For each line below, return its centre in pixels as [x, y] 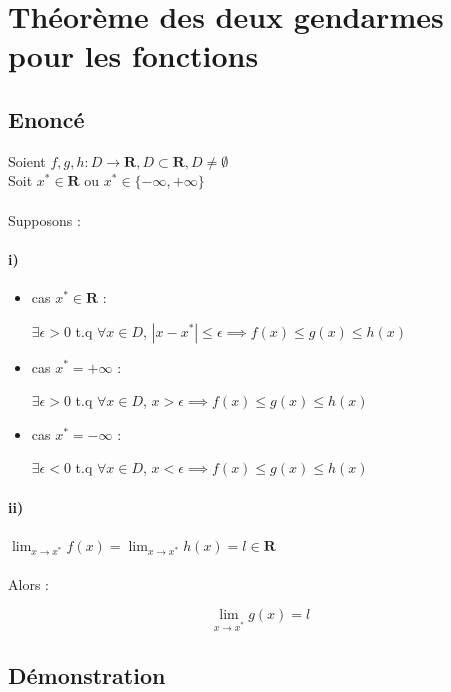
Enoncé [46, 118]
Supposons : [44, 219]
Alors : [28, 583]
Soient [27, 160]
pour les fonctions [133, 55]
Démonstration [87, 674]
